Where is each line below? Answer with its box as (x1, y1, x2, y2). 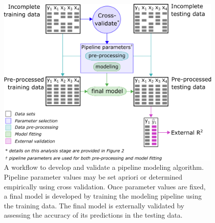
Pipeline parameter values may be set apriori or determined (4, 172, 182, 182)
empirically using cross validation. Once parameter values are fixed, (4, 181, 206, 191)
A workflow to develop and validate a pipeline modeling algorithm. (4, 162, 204, 172)
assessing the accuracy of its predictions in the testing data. (4, 210, 183, 220)
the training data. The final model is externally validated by (4, 200, 184, 210)
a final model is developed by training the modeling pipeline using (4, 191, 202, 201)
